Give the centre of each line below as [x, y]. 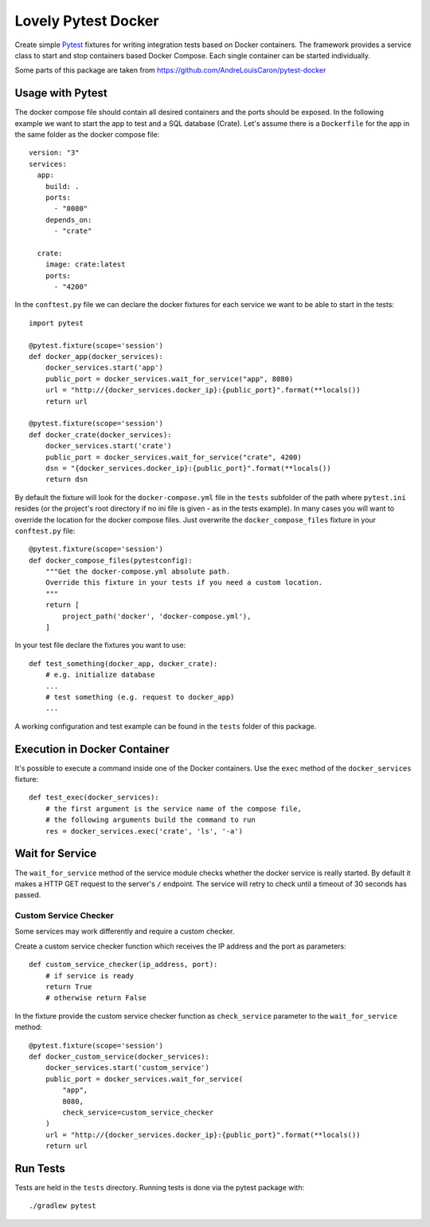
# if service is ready [90, 976]
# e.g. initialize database [100, 675]
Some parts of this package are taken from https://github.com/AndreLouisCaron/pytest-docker [170, 70]
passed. [28, 895]
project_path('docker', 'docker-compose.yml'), [157, 616]
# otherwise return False [96, 998]
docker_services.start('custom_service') [127, 1068]
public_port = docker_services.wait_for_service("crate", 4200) [173, 457]
